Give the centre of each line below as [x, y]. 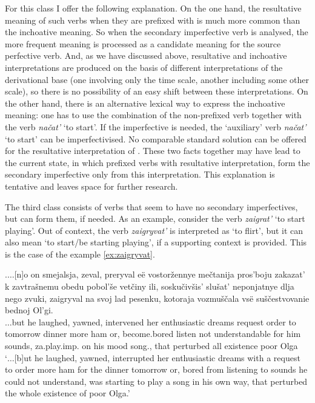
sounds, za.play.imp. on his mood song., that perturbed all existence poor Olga [151, 346]
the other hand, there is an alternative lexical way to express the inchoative [145, 103]
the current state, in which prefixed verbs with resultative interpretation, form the [157, 162]
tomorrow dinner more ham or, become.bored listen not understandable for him [153, 334]
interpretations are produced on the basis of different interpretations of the [144, 67]
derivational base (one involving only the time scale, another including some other [157, 79]
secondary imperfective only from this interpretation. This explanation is [140, 174]
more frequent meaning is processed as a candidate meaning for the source [143, 43]
